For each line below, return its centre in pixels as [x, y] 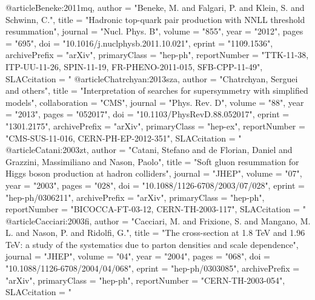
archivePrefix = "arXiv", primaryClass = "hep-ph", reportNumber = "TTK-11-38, [157, 55]
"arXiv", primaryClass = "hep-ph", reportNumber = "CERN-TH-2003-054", [145, 280]
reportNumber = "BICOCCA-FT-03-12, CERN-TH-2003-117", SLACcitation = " [156, 209]
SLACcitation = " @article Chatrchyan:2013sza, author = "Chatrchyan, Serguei [152, 78]
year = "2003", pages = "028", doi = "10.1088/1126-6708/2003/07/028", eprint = [155, 185]
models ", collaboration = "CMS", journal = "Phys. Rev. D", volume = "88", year [155, 102]
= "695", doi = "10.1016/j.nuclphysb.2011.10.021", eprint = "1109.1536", [139, 43]
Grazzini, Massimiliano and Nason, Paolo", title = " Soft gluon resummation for [152, 161]
